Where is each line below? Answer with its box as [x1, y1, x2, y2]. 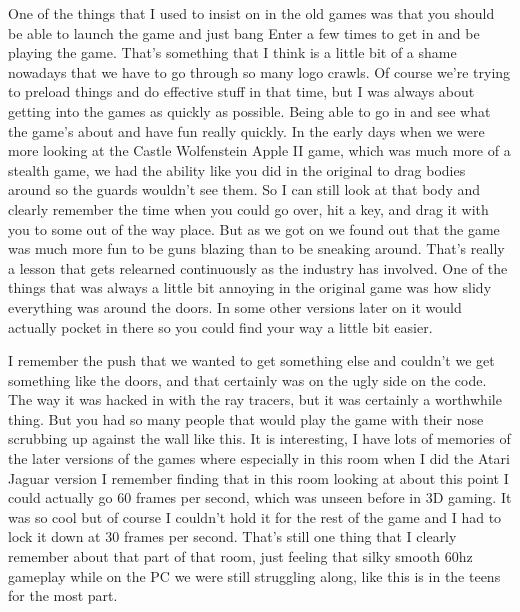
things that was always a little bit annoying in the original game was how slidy [8, 277, 492, 298]
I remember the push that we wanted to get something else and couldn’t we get [8, 350, 495, 371]
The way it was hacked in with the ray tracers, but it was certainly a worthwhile [8, 389, 502, 410]
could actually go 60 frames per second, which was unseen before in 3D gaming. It [8, 487, 512, 508]
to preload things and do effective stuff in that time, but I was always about [8, 81, 475, 102]
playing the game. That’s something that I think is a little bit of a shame [8, 42, 457, 63]
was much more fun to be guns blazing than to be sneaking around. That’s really [8, 238, 505, 259]
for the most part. [8, 585, 118, 606]
